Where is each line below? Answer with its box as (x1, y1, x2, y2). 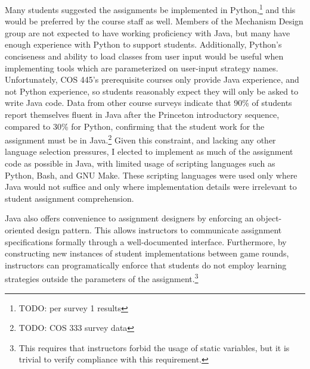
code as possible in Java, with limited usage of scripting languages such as (5, 157, 275, 170)
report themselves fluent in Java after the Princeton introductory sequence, (5, 108, 280, 120)
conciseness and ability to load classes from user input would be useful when (5, 50, 284, 62)
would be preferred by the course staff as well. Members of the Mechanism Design (5, 15, 303, 27)
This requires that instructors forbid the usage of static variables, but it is (18, 341, 290, 354)
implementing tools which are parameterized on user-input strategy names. (5, 61, 278, 74)
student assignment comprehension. (5, 192, 134, 204)
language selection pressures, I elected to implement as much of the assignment (5, 145, 293, 158)
